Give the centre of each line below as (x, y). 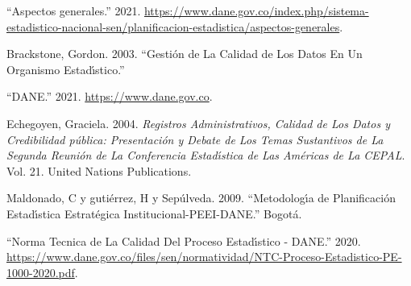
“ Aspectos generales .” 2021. (74, 10)
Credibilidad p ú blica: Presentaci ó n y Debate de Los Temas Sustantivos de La (195, 139)
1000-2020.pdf (41, 272)
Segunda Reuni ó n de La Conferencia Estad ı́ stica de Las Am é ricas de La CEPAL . (206, 155)
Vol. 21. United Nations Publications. (99, 170)
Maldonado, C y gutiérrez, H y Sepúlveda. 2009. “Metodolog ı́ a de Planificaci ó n (201, 198)
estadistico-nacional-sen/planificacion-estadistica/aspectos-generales (173, 26)
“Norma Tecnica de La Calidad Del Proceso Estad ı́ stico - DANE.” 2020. (184, 240)
